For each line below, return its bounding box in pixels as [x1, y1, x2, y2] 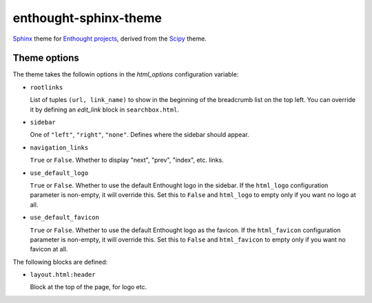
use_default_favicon [30, 213, 100, 222]
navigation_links [30, 143, 89, 151]
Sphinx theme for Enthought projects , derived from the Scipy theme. [12, 34, 207, 43]
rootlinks [30, 83, 63, 91]
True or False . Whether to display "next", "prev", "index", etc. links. [30, 156, 224, 165]
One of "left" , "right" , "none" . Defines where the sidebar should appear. [30, 131, 249, 139]
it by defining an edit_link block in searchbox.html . [30, 105, 179, 114]
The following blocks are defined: [12, 258, 108, 266]
